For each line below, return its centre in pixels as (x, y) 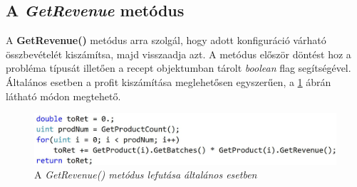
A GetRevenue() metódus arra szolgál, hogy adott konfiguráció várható (166, 40)
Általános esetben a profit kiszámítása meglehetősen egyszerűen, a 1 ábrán (169, 81)
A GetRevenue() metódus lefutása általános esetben (146, 175)
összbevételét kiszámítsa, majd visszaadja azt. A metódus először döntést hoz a (178, 54)
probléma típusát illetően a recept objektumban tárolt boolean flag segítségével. (178, 68)
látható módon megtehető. (63, 96)
